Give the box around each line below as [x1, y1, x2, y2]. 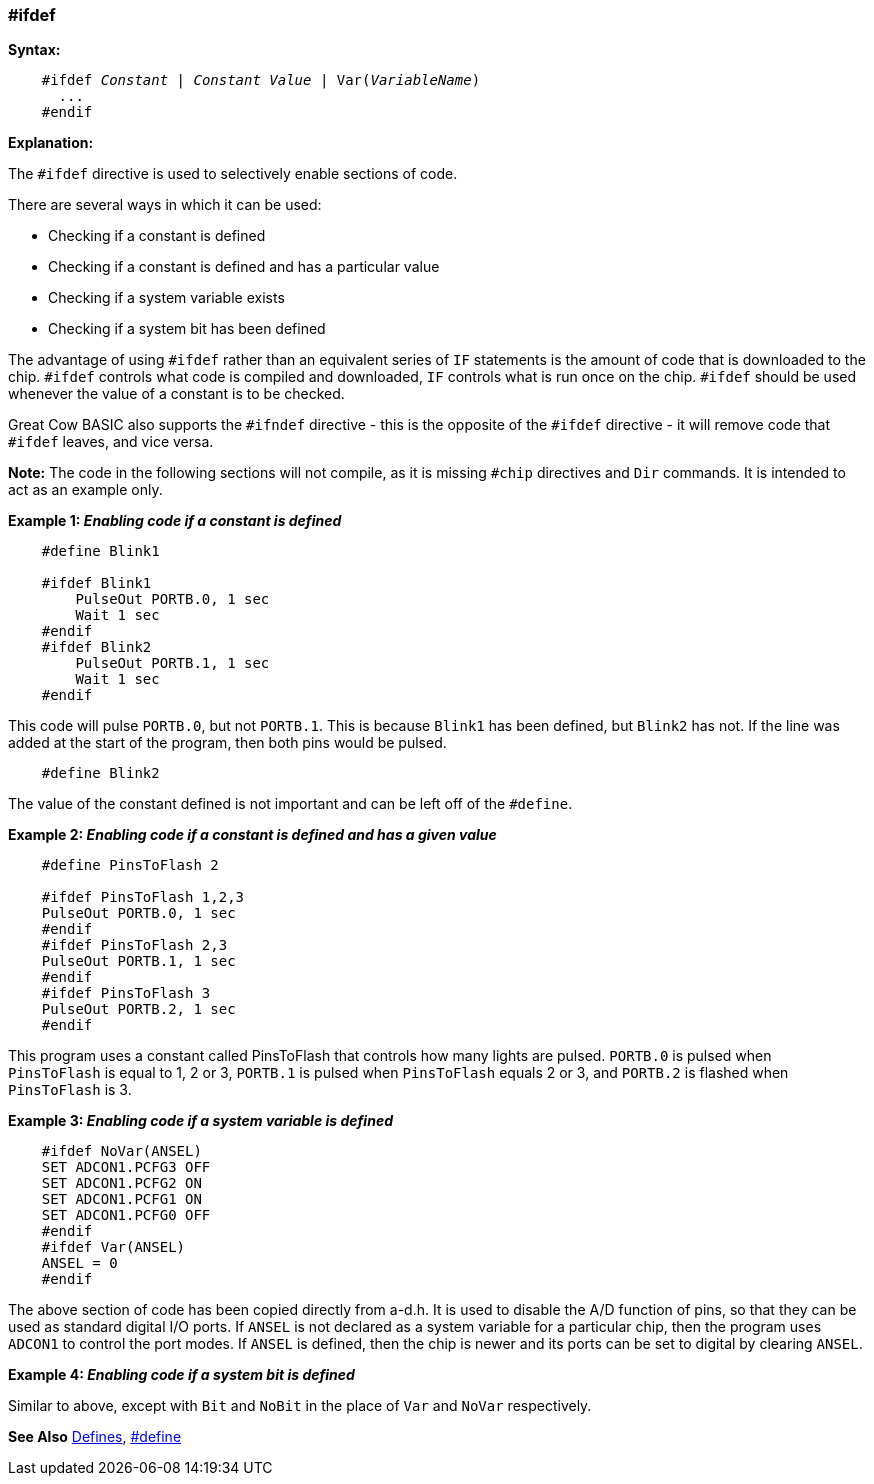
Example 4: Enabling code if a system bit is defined [8, 1366, 355, 1384]
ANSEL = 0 [41, 1255, 118, 1272]
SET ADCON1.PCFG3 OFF [41, 1159, 211, 1176]
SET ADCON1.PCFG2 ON [41, 1175, 202, 1192]
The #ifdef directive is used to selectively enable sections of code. [8, 165, 458, 183]
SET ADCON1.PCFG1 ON [41, 1191, 202, 1208]
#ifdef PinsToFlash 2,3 [41, 937, 228, 954]
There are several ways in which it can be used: [8, 196, 322, 214]
